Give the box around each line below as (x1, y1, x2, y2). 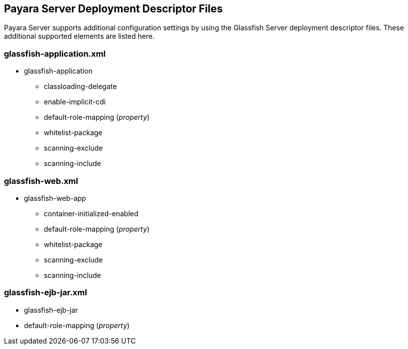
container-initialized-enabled (44, 209, 138, 218)
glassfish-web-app (24, 193, 86, 202)
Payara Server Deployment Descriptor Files (4, 2, 223, 15)
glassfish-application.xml (4, 48, 106, 59)
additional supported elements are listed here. (4, 32, 155, 41)
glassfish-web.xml (4, 175, 78, 186)
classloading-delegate (44, 82, 117, 91)
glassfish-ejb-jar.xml (4, 287, 87, 298)
